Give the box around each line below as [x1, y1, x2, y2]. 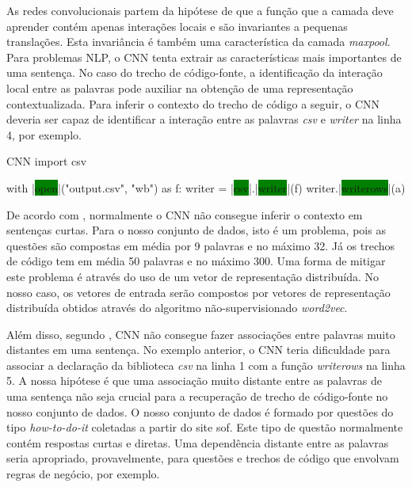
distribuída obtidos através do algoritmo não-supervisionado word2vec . [6, 299, 348, 316]
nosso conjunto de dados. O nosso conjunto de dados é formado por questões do [6, 403, 394, 420]
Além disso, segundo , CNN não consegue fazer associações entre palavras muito [6, 325, 395, 342]
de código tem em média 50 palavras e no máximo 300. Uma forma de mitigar [6, 253, 386, 269]
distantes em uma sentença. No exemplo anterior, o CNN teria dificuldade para [6, 341, 391, 358]
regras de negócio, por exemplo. [6, 466, 160, 482]
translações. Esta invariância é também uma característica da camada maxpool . [6, 33, 391, 50]
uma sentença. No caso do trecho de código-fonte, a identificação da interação [6, 64, 383, 81]
